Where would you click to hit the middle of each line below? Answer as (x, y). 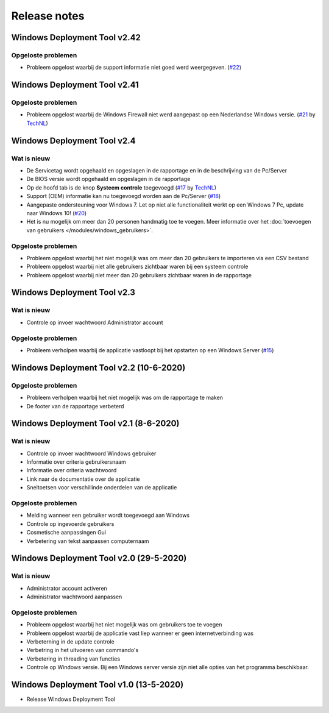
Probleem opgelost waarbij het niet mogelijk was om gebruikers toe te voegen (124, 625)
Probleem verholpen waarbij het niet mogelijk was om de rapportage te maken (125, 398)
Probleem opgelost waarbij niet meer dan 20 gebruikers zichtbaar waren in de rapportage (139, 275)
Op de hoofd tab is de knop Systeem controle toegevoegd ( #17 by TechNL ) (121, 187)
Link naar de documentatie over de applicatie (83, 479)
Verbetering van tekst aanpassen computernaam (88, 541)
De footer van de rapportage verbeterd (75, 406)
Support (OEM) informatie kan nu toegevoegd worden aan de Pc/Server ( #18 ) (124, 196)
